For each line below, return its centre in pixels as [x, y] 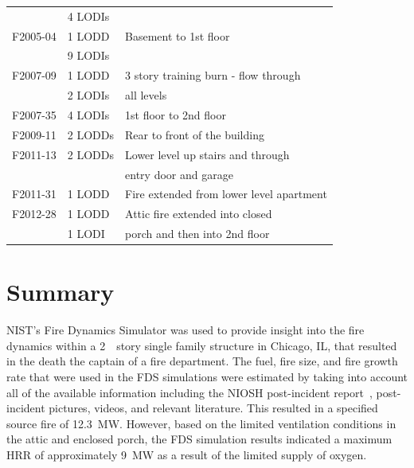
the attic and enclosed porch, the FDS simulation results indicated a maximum [199, 439]
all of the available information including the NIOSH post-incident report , [189, 392]
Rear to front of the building [195, 134]
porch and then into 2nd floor [197, 234]
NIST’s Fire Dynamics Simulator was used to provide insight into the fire [186, 330]
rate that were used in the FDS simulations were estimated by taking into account [207, 377]
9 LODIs [88, 55]
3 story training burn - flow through [213, 75]
